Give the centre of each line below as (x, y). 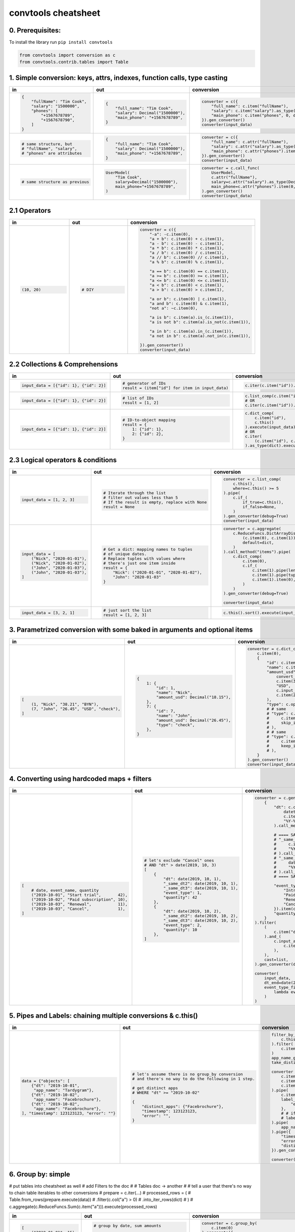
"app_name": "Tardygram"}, (64, 1090)
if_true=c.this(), (263, 502)
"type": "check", (176, 725)
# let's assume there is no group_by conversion (188, 1074)
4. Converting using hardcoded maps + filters (80, 779)
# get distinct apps (155, 1088)
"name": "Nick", (174, 693)
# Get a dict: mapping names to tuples (148, 549)
